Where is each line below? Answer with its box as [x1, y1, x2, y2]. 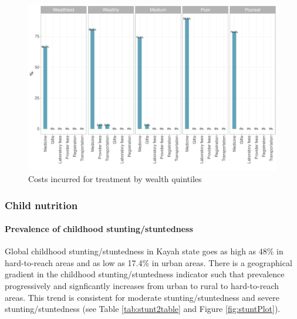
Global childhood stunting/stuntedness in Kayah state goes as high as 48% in [5, 245, 283, 257]
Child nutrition [5, 197, 78, 212]
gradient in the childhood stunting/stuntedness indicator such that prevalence [5, 268, 285, 280]
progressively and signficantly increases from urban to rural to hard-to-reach [5, 280, 279, 291]
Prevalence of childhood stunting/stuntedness [5, 223, 193, 235]
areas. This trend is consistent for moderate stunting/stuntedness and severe [5, 291, 279, 303]
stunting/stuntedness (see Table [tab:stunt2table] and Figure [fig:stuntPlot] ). [5, 303, 281, 315]
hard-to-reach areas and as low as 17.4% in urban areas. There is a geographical [5, 256, 292, 268]
